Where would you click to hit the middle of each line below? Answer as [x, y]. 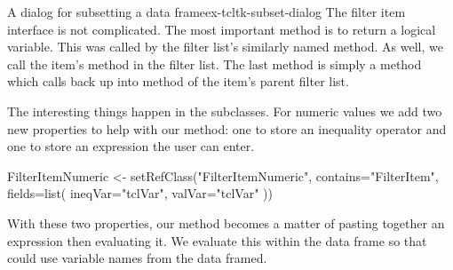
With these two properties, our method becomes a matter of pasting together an [226, 222]
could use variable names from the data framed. [137, 258]
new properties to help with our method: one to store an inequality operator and [227, 128]
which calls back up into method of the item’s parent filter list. [178, 81]
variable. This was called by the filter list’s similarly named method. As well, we [225, 47]
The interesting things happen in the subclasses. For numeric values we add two [225, 111]
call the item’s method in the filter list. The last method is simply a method [215, 64]
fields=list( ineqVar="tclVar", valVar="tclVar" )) [140, 193]
